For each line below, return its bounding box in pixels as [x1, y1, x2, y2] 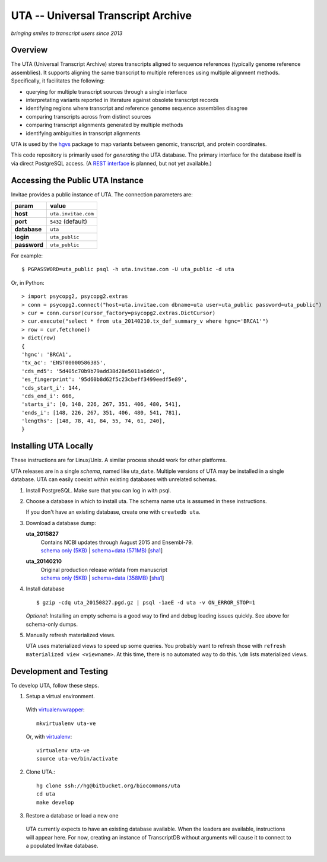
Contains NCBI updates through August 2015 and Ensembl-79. [40, 539, 193, 546]
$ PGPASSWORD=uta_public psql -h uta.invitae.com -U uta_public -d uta [21, 266, 234, 273]
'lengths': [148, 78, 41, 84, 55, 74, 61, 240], [21, 418, 166, 424]
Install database [26, 585, 65, 593]
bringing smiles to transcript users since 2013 [11, 30, 123, 37]
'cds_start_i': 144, [21, 384, 81, 391]
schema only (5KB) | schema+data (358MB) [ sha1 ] [40, 574, 164, 581]
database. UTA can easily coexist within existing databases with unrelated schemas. [11, 476, 217, 483]
